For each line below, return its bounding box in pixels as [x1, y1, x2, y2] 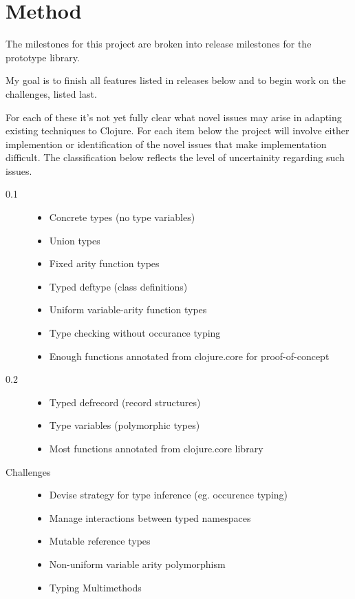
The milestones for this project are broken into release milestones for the [6, 36, 312, 51]
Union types [49, 233, 100, 247]
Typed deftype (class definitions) [49, 279, 188, 293]
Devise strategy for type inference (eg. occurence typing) [49, 487, 288, 502]
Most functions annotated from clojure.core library [49, 441, 263, 455]
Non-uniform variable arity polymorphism [49, 556, 226, 571]
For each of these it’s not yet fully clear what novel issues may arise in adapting [6, 109, 342, 124]
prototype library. [6, 50, 80, 64]
